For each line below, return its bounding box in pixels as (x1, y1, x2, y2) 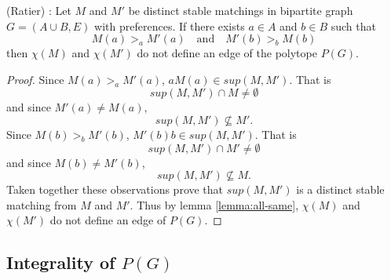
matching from (6, 196, 77, 213)
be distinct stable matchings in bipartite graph (128, 2, 353, 18)
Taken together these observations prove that (6, 181, 224, 198)
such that (331, 17, 376, 34)
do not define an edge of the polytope (137, 45, 317, 61)
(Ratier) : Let (6, 2, 71, 18)
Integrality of (6, 250, 115, 275)
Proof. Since (6, 71, 64, 87)
